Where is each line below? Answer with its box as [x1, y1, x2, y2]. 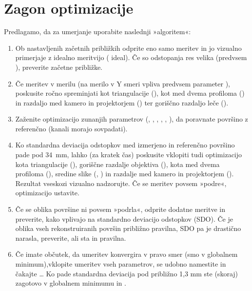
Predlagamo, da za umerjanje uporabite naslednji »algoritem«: [4, 26, 191, 37]
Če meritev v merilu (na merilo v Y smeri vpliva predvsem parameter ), [15, 78, 231, 88]
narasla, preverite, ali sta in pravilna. [15, 232, 126, 243]
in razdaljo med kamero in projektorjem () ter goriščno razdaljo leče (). [15, 97, 229, 107]
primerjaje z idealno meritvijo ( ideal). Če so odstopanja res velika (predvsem [15, 52, 247, 62]
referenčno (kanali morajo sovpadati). [15, 123, 128, 133]
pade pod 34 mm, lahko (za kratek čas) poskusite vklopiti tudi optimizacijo [15, 149, 242, 160]
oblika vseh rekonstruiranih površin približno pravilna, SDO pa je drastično [15, 223, 241, 233]
